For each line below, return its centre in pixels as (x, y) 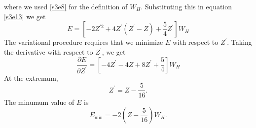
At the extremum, (31, 78)
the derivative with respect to (49, 51)
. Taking (239, 42)
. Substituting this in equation (186, 6)
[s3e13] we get (25, 16)
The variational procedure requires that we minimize (84, 42)
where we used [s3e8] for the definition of (66, 6)
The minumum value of (39, 102)
